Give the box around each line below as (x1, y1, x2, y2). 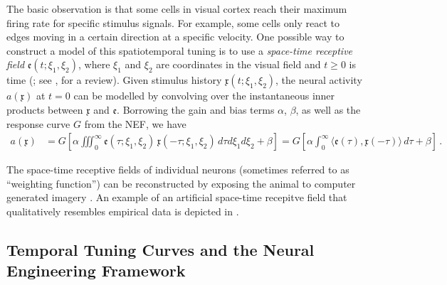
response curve (6, 116, 70, 131)
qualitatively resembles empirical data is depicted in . (6, 203, 239, 218)
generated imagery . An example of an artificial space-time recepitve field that (6, 190, 347, 205)
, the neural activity (275, 72, 362, 87)
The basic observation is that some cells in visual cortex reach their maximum (6, 1, 347, 16)
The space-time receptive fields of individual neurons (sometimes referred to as (6, 162, 349, 177)
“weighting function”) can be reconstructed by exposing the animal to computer (6, 176, 356, 190)
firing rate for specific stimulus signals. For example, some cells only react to (6, 15, 340, 30)
